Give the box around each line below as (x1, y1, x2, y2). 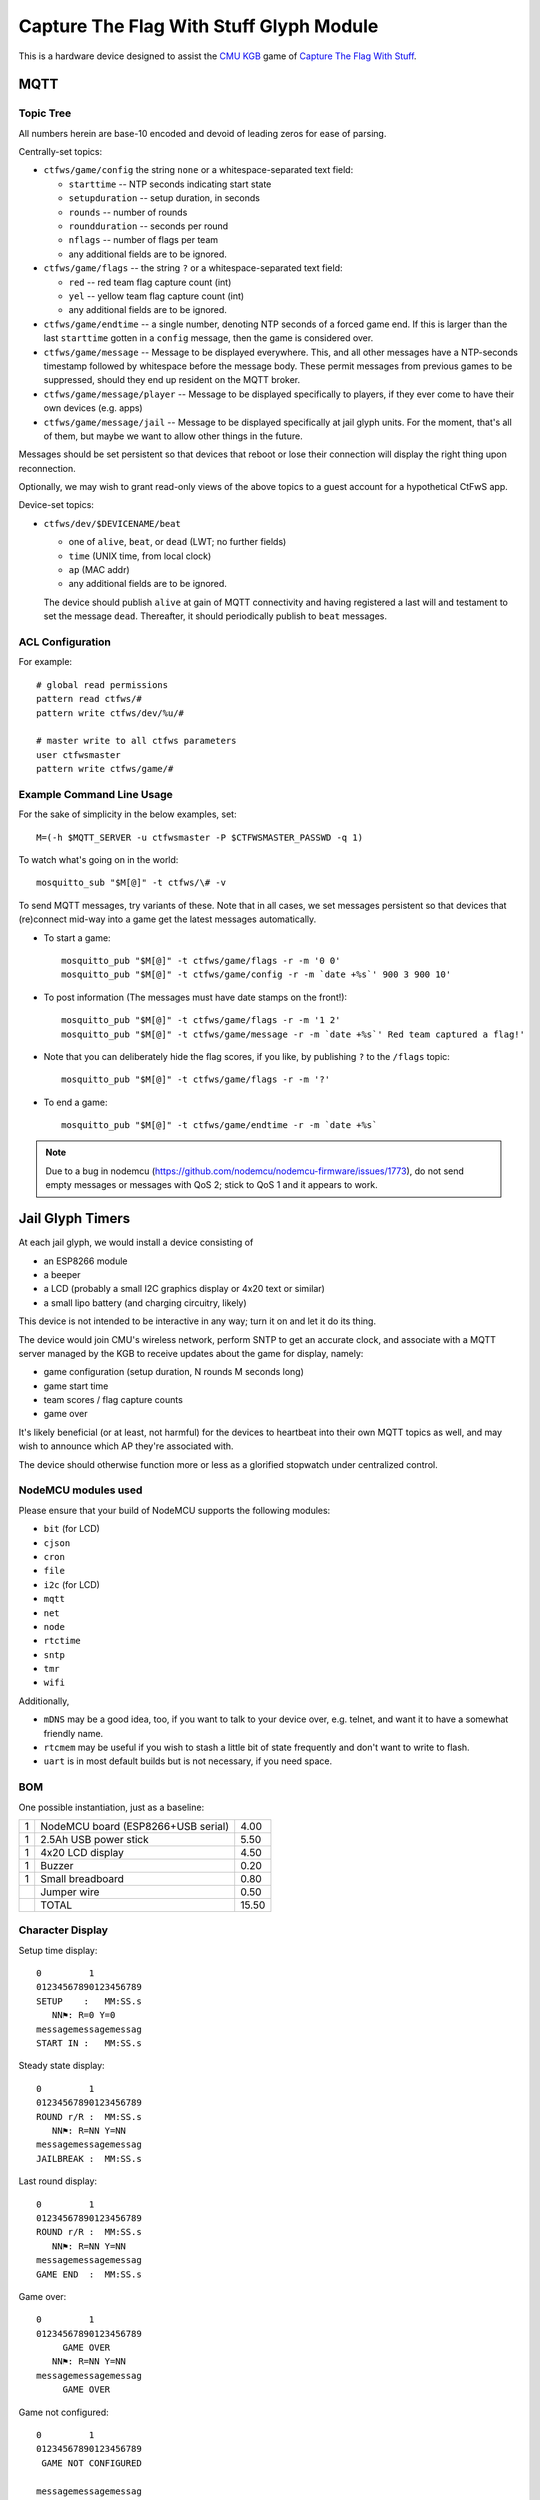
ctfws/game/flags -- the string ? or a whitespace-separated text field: (43, 262, 344, 274)
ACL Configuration (18, 635, 112, 649)
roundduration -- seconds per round (68, 220, 229, 232)
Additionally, (18, 1695, 70, 1707)
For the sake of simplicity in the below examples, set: (18, 808, 237, 820)
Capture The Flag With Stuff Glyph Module (18, 15, 379, 37)
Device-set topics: (18, 499, 95, 511)
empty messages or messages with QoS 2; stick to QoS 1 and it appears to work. (45, 1179, 379, 1191)
